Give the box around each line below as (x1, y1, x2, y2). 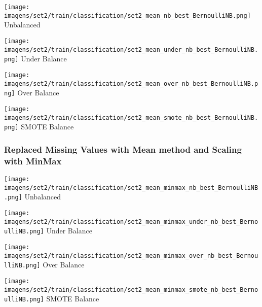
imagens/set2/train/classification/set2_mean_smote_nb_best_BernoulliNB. (4, 114, 258, 121)
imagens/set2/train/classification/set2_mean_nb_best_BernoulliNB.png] (4, 12, 251, 19)
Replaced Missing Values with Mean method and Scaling (4, 143, 242, 155)
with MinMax (4, 154, 62, 167)
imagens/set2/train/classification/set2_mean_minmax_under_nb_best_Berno (4, 218, 258, 225)
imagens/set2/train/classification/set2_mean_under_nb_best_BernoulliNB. (4, 46, 258, 53)
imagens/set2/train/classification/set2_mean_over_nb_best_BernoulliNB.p (4, 80, 258, 87)
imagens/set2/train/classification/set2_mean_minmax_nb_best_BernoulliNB (4, 184, 258, 191)
